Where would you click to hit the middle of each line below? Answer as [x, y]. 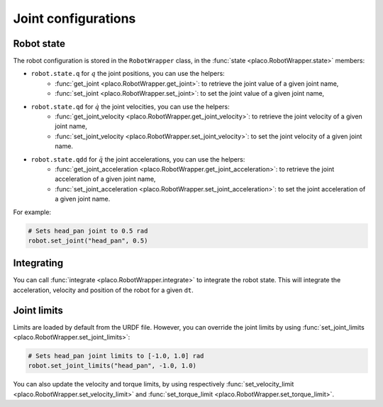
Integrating [38, 263]
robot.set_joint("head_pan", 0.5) [88, 240]
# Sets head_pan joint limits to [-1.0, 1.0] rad [116, 356]
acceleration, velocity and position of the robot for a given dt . [104, 290]
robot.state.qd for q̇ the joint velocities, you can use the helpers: [130, 106]
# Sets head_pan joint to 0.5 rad [88, 231]
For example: [32, 212]
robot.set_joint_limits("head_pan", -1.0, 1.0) [112, 366]
